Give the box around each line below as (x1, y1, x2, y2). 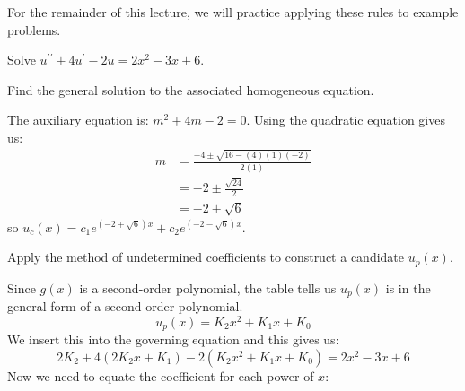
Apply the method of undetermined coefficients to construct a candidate (7, 248, 405, 266)
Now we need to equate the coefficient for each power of (7, 366, 314, 385)
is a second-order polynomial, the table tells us (79, 278, 337, 297)
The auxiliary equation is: (7, 110, 149, 129)
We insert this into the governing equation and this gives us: (7, 330, 339, 349)
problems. (7, 20, 61, 39)
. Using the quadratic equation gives (246, 110, 445, 129)
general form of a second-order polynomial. (7, 297, 243, 316)
